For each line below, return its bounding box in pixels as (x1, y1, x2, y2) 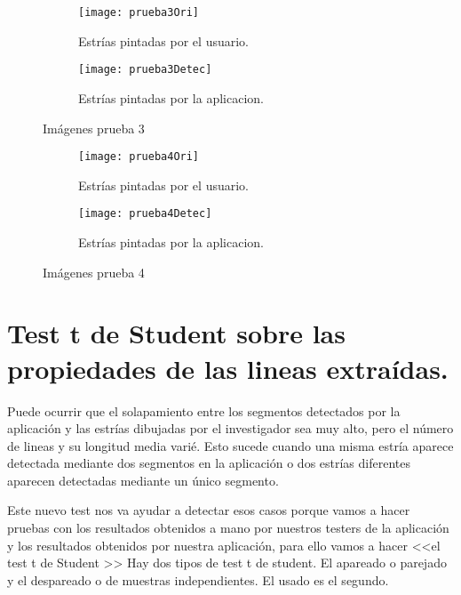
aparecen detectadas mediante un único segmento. (7, 470, 279, 489)
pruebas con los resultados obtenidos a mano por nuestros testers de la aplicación (7, 519, 449, 537)
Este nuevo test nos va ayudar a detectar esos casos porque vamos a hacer (7, 501, 410, 519)
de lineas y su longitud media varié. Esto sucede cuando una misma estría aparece (7, 436, 454, 454)
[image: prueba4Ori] (78, 150, 200, 164)
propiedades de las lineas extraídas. (7, 350, 449, 386)
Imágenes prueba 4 (43, 262, 145, 281)
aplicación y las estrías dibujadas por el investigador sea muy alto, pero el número (7, 419, 454, 438)
